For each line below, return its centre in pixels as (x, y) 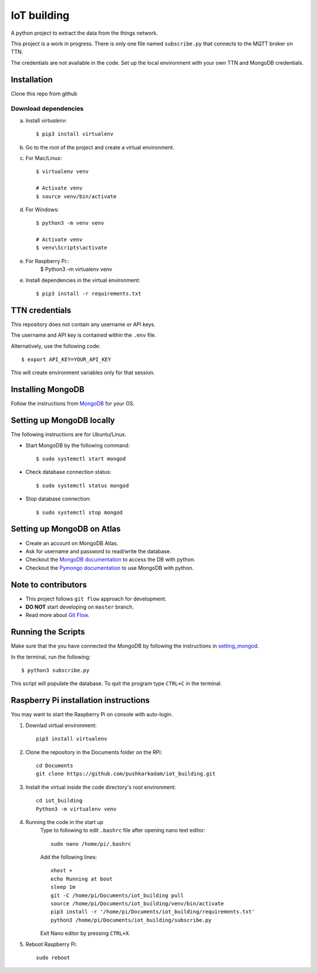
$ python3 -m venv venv (70, 223)
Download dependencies (47, 109)
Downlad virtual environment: (61, 725)
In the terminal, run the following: (51, 657)
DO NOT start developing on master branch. (80, 607)
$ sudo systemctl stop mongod (80, 512)
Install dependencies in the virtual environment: (83, 280)
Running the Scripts (48, 632)
